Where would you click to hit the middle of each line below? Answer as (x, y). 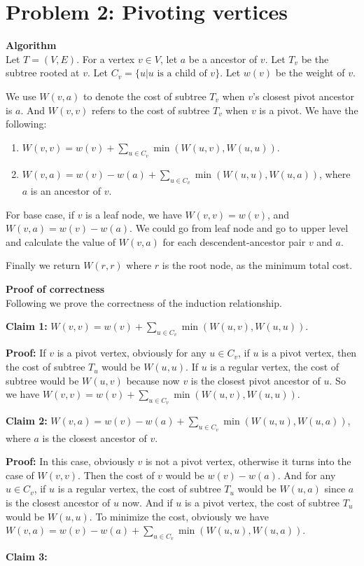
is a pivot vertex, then (309, 353)
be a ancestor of (223, 58)
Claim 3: (27, 557)
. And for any (307, 475)
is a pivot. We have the (309, 110)
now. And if (147, 503)
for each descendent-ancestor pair (234, 241)
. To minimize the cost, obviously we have (179, 516)
